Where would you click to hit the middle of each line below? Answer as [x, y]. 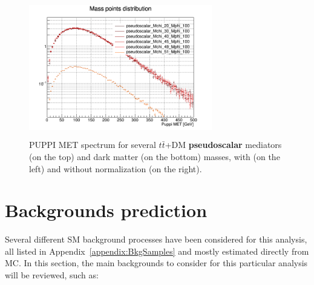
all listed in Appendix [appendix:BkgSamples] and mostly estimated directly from [157, 251]
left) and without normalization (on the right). [116, 168]
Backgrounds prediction [106, 210]
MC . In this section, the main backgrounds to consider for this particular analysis [156, 263]
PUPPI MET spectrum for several [93, 145]
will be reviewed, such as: [52, 275]
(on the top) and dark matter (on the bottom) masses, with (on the [155, 156]
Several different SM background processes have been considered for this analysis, [156, 239]
